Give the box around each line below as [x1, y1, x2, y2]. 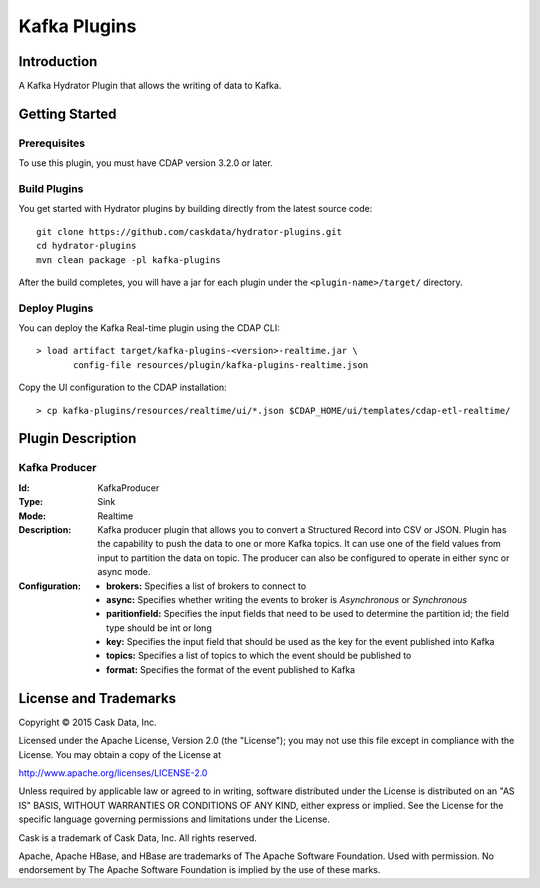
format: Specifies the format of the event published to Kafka [106, 663, 355, 675]
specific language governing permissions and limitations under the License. [18, 813, 330, 825]
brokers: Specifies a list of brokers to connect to [106, 580, 307, 592]
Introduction [18, 53, 98, 70]
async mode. [97, 566, 151, 578]
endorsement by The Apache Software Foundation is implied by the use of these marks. [18, 864, 381, 876]
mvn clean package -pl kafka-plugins [36, 254, 222, 265]
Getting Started [18, 105, 117, 122]
